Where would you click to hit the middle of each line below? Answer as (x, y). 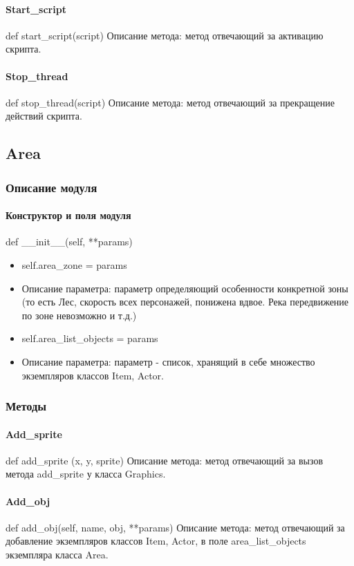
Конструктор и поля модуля (68, 215)
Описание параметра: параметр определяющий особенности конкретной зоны (185, 288)
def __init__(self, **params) (69, 242)
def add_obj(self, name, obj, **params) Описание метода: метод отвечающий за (175, 527)
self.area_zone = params (74, 264)
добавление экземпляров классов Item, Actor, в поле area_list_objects (156, 541)
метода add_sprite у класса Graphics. (86, 474)
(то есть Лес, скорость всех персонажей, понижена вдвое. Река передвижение (185, 302)
